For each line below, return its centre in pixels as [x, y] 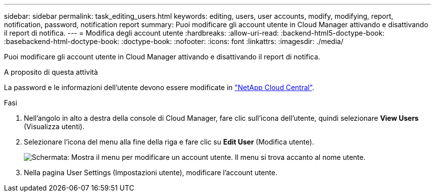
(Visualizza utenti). [54, 126]
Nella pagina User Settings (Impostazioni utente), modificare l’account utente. [151, 172]
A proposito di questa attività [51, 72]
